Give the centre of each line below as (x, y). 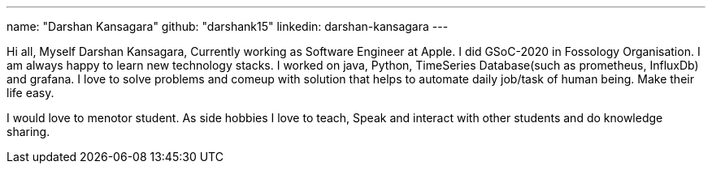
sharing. (28, 132)
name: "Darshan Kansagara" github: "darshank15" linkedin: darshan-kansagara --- (228, 26)
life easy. (30, 93)
